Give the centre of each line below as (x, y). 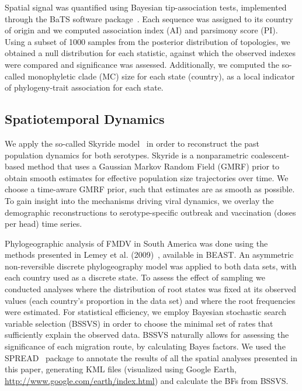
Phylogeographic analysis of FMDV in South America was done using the (136, 243)
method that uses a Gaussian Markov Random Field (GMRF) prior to (153, 166)
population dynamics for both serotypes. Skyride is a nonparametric (127, 155)
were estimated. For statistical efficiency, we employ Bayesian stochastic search (145, 312)
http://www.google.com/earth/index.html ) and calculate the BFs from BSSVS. (147, 380)
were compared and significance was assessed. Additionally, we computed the (142, 64)
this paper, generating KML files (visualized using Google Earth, (121, 369)
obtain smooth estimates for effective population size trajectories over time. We (147, 177)
